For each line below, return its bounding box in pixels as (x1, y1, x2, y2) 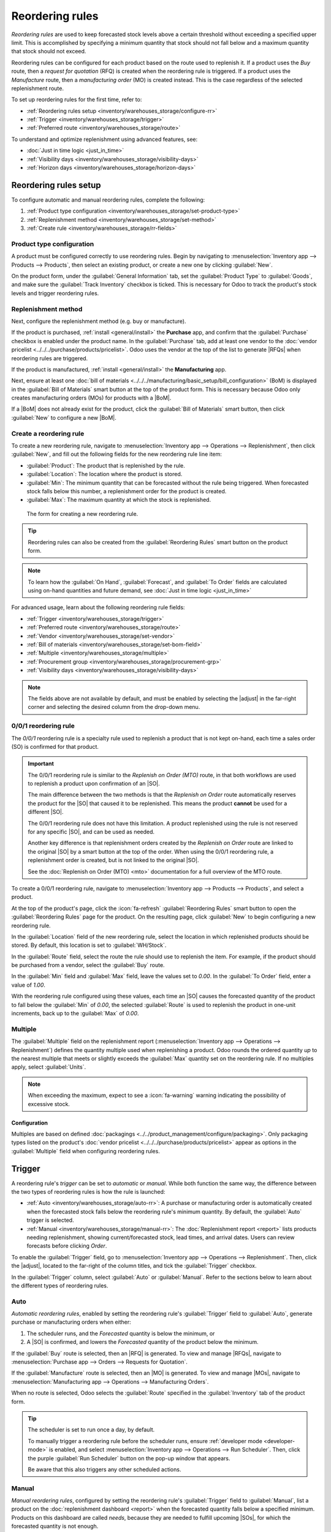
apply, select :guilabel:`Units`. (11, 1063, 86, 1071)
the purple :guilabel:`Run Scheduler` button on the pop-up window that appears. (28, 1454, 230, 1462)
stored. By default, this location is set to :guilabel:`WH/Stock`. (11, 941, 167, 949)
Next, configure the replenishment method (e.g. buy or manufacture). (11, 317, 186, 325)
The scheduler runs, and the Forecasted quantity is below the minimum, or (26, 1330, 215, 1337)
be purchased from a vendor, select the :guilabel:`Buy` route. (11, 961, 165, 969)
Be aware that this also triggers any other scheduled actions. (28, 1465, 181, 1473)
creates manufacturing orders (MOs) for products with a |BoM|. (11, 394, 172, 401)
